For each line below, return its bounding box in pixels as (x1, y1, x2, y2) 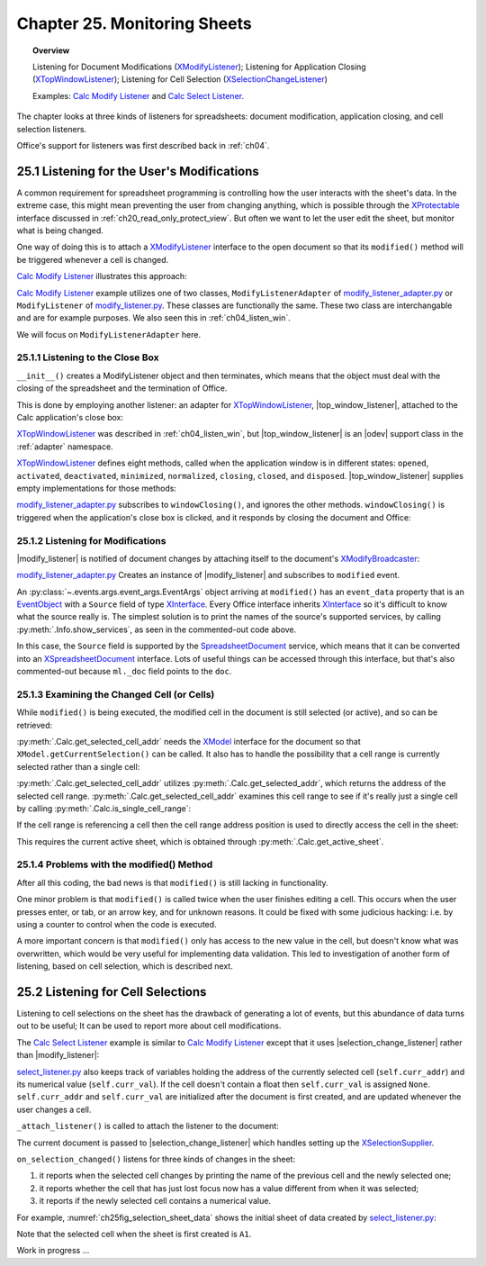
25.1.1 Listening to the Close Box (16, 351, 159, 364)
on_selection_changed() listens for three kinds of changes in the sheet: (16, 1153, 296, 1164)
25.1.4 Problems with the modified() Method (16, 858, 213, 871)
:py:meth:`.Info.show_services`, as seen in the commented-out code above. (16, 624, 297, 635)
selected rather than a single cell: (16, 761, 140, 772)
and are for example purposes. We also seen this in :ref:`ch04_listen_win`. (16, 312, 292, 323)
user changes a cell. (16, 1104, 92, 1115)
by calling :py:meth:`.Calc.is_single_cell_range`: (16, 802, 192, 814)
